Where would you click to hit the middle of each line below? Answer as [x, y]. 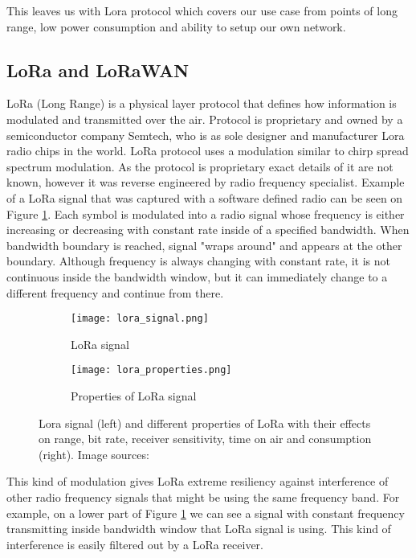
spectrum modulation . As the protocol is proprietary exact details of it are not [200, 166]
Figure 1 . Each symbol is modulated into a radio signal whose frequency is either [206, 213]
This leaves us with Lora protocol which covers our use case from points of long [202, 10]
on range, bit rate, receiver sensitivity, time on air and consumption [205, 439]
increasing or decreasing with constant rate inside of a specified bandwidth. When [208, 230]
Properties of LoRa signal [134, 396]
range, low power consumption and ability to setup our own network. [176, 26]
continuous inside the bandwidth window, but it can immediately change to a [197, 276]
